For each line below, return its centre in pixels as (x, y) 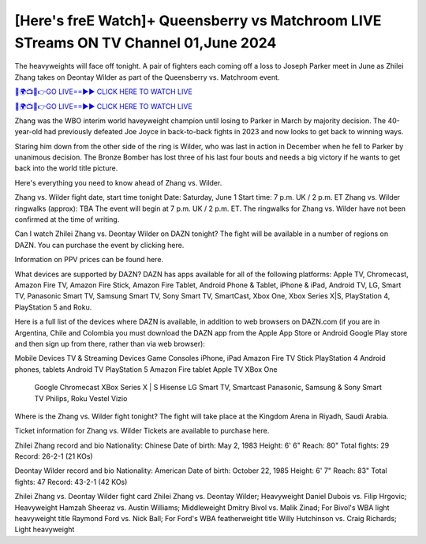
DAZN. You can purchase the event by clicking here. (99, 245)
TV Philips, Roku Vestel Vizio (81, 398)
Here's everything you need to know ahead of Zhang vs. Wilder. (118, 182)
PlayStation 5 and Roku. (53, 307)
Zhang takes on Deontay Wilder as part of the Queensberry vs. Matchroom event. (147, 77)
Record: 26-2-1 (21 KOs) (54, 456)
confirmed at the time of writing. (67, 219)
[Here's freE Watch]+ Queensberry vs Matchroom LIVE (198, 21)
